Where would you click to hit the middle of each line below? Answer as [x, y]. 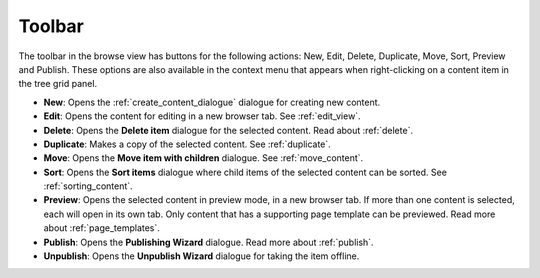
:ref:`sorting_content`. [88, 186]
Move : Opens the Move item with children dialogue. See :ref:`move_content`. [203, 158]
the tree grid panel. [58, 84]
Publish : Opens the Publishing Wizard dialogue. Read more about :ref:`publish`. [208, 242]
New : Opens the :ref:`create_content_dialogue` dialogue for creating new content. [212, 102]
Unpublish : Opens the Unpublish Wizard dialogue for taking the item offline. [201, 256]
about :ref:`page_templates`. [101, 228]
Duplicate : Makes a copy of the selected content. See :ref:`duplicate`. [187, 144]
